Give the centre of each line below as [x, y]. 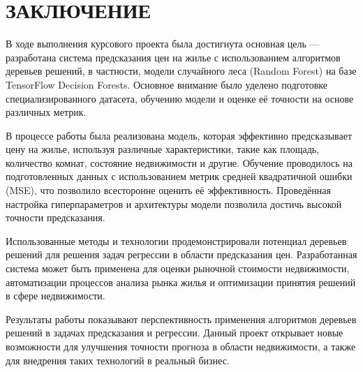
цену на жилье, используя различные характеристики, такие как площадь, [163, 149]
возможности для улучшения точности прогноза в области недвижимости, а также [181, 346]
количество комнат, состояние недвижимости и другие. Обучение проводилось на [179, 162]
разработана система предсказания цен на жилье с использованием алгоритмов [173, 57]
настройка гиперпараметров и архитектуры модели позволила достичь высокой [174, 203]
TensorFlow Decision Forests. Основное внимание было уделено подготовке [166, 84]
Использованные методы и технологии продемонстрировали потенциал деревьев [176, 240]
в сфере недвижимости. [55, 296]
